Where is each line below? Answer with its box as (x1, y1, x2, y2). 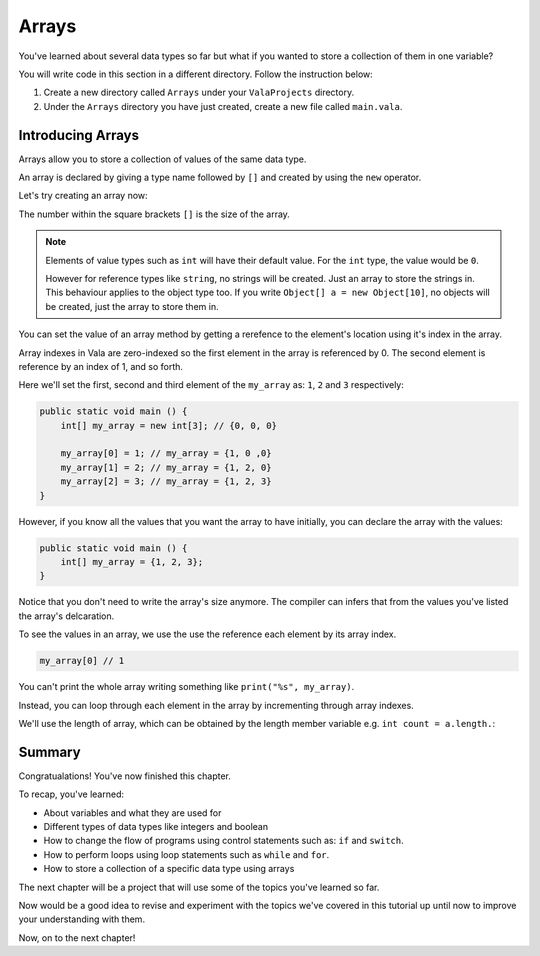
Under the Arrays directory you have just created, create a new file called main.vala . (43, 100, 403, 112)
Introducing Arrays (18, 126, 140, 144)
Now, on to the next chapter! (18, 931, 136, 944)
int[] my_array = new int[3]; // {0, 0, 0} (60, 420, 277, 431)
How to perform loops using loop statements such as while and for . (43, 848, 330, 860)
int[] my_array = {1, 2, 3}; (60, 556, 204, 567)
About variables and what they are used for (43, 806, 222, 819)
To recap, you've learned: (18, 788, 125, 800)
